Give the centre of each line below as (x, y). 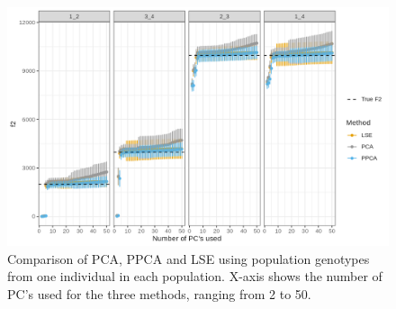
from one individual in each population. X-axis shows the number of (195, 276)
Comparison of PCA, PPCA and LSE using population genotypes (189, 258)
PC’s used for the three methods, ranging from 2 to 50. (159, 293)
